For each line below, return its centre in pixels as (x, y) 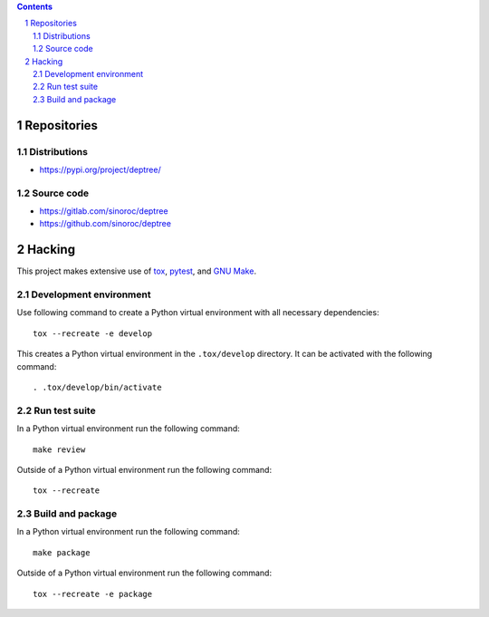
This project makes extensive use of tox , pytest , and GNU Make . (137, 271)
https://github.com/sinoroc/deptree (105, 224)
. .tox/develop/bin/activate (97, 388)
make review (59, 449)
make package (62, 552)
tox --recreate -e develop (93, 333)
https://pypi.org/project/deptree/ (101, 169)
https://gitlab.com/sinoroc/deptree (104, 211)
